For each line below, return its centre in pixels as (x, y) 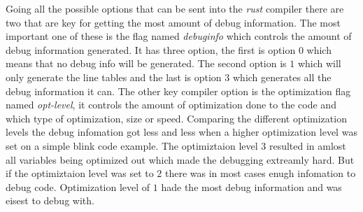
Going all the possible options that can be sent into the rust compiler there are (175, 8)
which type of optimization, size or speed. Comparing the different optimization (176, 118)
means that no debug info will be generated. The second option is (146, 63)
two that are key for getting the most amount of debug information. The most (173, 22)
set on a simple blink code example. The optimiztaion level (132, 145)
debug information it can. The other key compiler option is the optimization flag (178, 91)
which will (319, 63)
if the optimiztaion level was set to (80, 173)
